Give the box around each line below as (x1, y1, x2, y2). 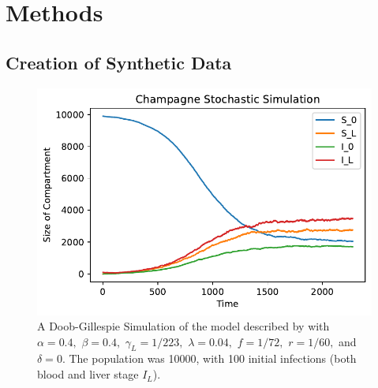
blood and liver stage (37, 366, 139, 382)
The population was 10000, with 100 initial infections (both (69, 350, 357, 367)
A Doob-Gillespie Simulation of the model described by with (37, 318, 330, 334)
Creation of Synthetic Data (6, 50, 232, 74)
